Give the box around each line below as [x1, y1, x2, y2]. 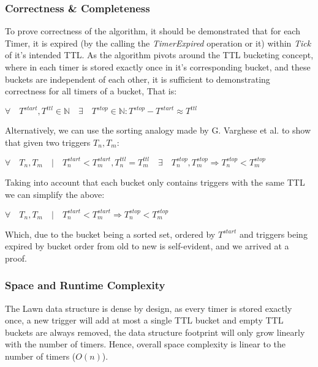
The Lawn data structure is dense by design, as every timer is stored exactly [5, 301, 292, 314]
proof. [5, 251, 27, 264]
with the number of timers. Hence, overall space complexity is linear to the [5, 338, 286, 350]
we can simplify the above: [5, 187, 105, 200]
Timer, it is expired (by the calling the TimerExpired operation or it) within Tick [5, 36, 311, 49]
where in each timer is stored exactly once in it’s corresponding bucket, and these [5, 61, 311, 73]
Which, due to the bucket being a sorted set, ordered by [5, 227, 216, 240]
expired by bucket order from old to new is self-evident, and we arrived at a [5, 240, 289, 252]
